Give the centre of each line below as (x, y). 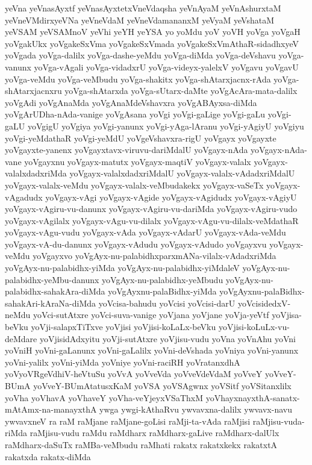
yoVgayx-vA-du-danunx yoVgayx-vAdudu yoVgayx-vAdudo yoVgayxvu (136, 244)
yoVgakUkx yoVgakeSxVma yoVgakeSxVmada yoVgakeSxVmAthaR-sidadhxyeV (152, 43)
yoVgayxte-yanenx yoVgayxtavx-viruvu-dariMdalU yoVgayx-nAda (126, 150)
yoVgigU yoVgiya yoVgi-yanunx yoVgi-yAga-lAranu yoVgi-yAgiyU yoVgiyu (166, 126)
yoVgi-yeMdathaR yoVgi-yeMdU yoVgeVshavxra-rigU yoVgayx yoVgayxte (141, 138)
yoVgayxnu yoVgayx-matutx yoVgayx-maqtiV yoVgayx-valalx (138, 161)
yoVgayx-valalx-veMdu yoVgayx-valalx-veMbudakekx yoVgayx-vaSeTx (134, 185)
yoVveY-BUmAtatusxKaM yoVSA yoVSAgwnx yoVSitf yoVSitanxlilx (162, 385)
